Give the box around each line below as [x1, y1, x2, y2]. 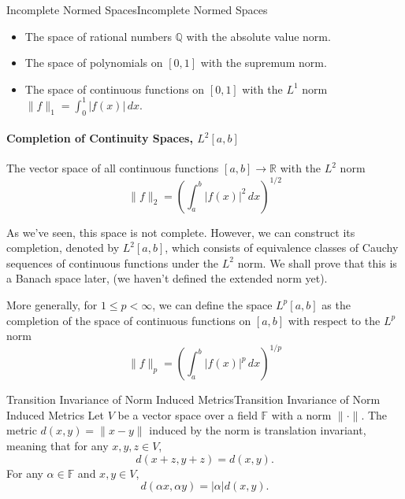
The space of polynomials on [24, 54, 163, 71]
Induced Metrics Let [6, 406, 104, 423]
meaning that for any [6, 438, 109, 453]
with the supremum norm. [200, 54, 327, 71]
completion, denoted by [6, 239, 120, 256]
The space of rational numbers [24, 28, 172, 44]
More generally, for [6, 296, 98, 312]
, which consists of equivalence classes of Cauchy [165, 239, 399, 256]
